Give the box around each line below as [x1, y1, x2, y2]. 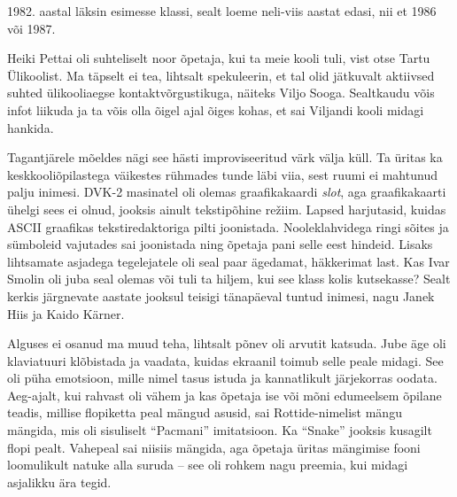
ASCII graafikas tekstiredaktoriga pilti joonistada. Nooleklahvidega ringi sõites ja [7, 217, 449, 236]
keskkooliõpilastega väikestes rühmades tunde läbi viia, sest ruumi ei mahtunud [7, 165, 438, 183]
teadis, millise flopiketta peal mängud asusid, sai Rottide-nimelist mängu [7, 403, 402, 422]
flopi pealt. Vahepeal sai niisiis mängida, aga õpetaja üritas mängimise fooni [7, 438, 421, 456]
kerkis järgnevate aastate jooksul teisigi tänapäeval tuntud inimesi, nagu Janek [7, 286, 435, 305]
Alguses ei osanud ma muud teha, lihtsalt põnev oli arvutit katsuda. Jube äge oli [7, 334, 446, 353]
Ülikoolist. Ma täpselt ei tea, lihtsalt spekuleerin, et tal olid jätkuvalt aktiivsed [7, 66, 435, 84]
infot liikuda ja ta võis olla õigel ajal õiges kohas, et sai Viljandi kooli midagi [7, 100, 424, 119]
